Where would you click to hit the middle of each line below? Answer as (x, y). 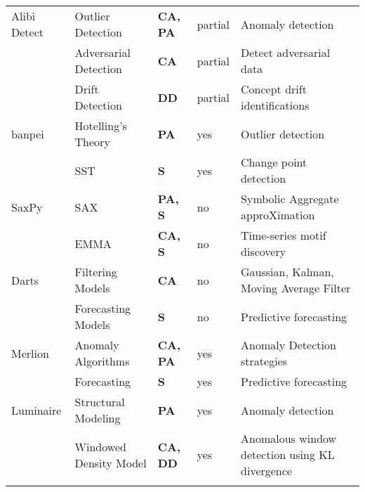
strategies (264, 361)
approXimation (278, 215)
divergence (266, 471)
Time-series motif (284, 235)
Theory (92, 142)
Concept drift (274, 89)
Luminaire (36, 410)
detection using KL (288, 454)
